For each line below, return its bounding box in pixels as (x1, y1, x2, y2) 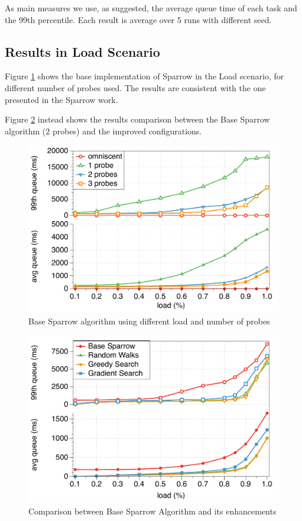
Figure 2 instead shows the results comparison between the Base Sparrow (5, 113, 270, 126)
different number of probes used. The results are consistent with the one (5, 81, 266, 94)
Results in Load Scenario (5, 42, 160, 60)
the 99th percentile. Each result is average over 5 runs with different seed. (5, 13, 272, 25)
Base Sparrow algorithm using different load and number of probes (28, 314, 270, 327)
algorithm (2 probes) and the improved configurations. (5, 124, 202, 137)
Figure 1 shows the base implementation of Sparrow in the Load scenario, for (5, 70, 284, 82)
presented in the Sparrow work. (5, 93, 118, 105)
